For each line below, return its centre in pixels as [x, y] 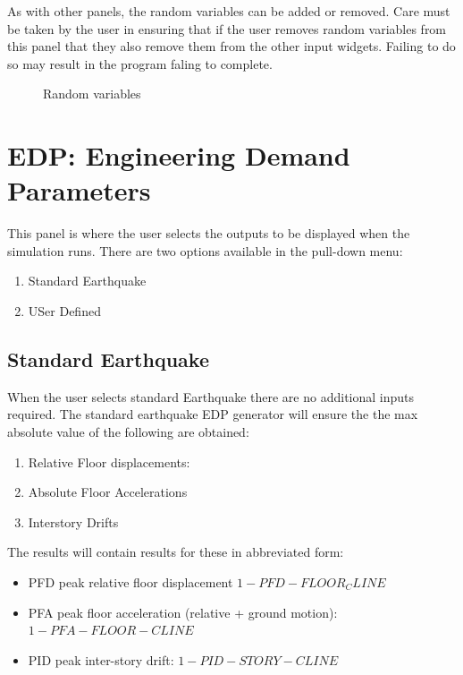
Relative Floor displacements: [109, 461]
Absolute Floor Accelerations [108, 492]
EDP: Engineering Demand [179, 155]
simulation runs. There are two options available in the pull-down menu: [205, 250]
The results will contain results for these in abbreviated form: [176, 552]
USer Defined [64, 311]
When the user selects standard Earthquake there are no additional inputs [211, 396]
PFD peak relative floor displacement [130, 582]
